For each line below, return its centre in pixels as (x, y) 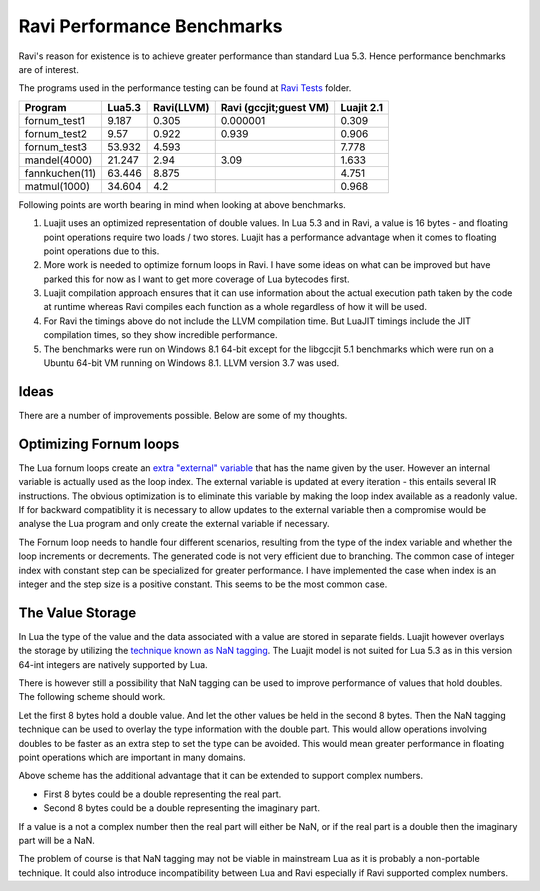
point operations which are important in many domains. (132, 757)
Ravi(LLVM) (181, 107)
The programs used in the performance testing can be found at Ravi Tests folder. (185, 88)
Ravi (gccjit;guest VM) (275, 107)
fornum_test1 (54, 120)
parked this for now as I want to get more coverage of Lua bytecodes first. (196, 279)
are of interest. (48, 69)
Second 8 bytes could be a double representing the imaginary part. (181, 808)
